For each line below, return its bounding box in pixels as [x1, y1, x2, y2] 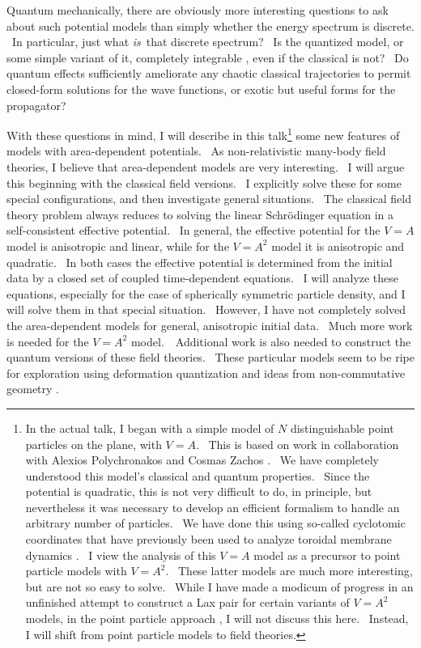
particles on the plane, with [25, 435, 162, 452]
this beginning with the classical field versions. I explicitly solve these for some [6, 174, 402, 191]
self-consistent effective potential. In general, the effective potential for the [6, 222, 381, 239]
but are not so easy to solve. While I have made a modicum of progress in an [25, 578, 414, 595]
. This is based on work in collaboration [195, 435, 399, 452]
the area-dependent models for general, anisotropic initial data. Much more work [6, 316, 413, 333]
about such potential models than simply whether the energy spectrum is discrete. [6, 17, 415, 34]
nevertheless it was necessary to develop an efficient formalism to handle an [25, 498, 400, 515]
